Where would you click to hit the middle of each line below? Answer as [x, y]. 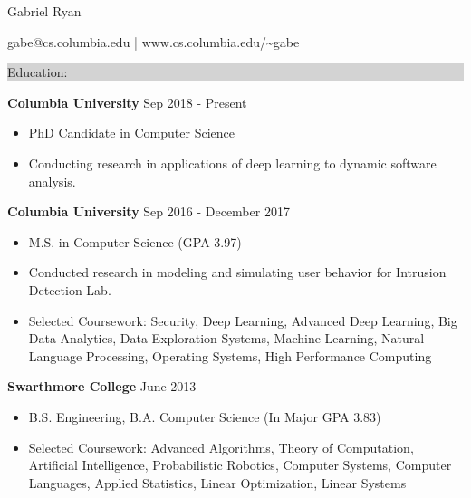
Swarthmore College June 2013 [102, 386]
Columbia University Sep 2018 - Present [127, 102]
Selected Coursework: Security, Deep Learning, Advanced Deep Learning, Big [243, 320]
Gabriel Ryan [44, 11]
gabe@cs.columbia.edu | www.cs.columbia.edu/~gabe [154, 41]
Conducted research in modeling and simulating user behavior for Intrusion [237, 272]
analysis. [52, 181]
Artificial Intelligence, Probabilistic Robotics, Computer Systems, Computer [240, 465]
